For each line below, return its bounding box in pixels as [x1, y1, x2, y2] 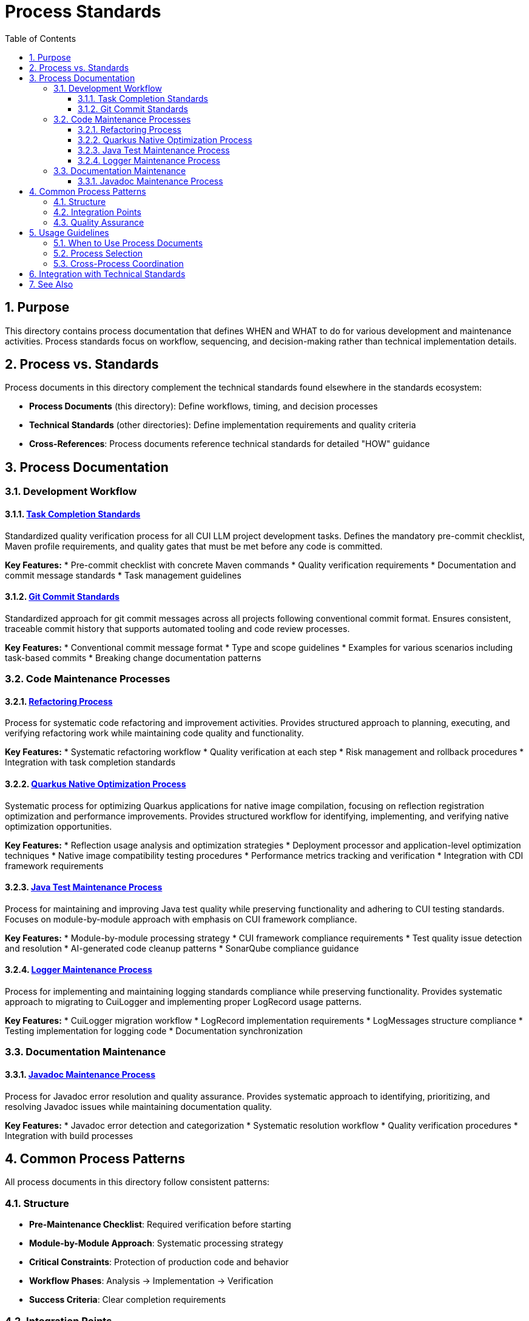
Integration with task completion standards [5, 757, 176, 768]
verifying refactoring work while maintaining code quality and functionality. [5, 728, 304, 739]
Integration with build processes [5, 1130, 133, 1141]
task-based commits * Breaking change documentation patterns [5, 652, 261, 663]
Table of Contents [5, 33, 76, 44]
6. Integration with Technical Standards [29, 268, 186, 279]
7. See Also [29, 278, 73, 289]
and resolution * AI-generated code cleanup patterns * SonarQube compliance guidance [5, 943, 359, 953]
